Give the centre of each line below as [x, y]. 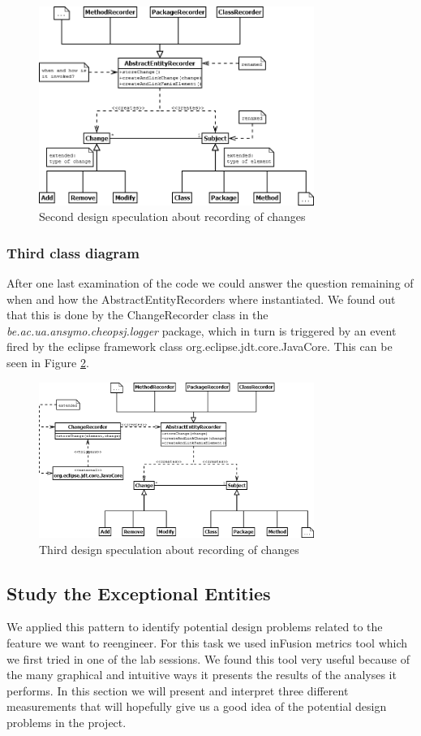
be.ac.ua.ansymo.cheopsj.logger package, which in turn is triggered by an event [202, 330]
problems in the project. [67, 722]
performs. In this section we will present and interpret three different [178, 690]
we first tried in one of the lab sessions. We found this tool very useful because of [208, 658]
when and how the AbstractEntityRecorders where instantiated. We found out [201, 299]
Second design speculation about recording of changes [172, 216]
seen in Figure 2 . [48, 363]
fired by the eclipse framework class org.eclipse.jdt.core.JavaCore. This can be [200, 346]
